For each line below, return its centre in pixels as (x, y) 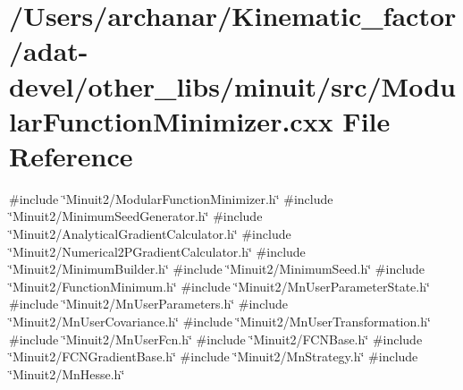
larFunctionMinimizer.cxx (171, 120)
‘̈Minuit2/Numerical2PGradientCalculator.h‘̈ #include (157, 251)
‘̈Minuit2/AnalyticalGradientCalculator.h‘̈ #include (150, 234)
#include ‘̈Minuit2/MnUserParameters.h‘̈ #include (149, 304)
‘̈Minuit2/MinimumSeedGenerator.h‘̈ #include (136, 216)
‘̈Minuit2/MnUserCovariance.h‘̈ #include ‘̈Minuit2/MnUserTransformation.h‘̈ (220, 322)
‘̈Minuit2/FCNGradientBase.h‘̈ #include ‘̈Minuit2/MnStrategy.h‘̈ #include (214, 356)
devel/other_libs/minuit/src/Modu (232, 85)
